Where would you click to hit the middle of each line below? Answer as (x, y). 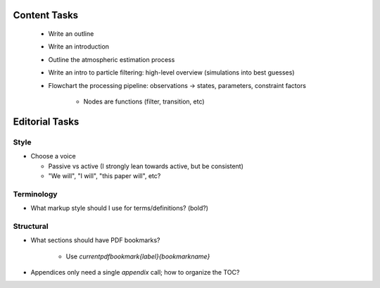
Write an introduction (78, 46)
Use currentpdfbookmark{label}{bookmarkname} (138, 256)
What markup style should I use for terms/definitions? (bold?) (120, 208)
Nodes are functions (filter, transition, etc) (144, 101)
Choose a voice (53, 156)
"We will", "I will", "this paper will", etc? (104, 175)
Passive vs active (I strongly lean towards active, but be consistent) (146, 166)
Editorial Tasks (46, 121)
